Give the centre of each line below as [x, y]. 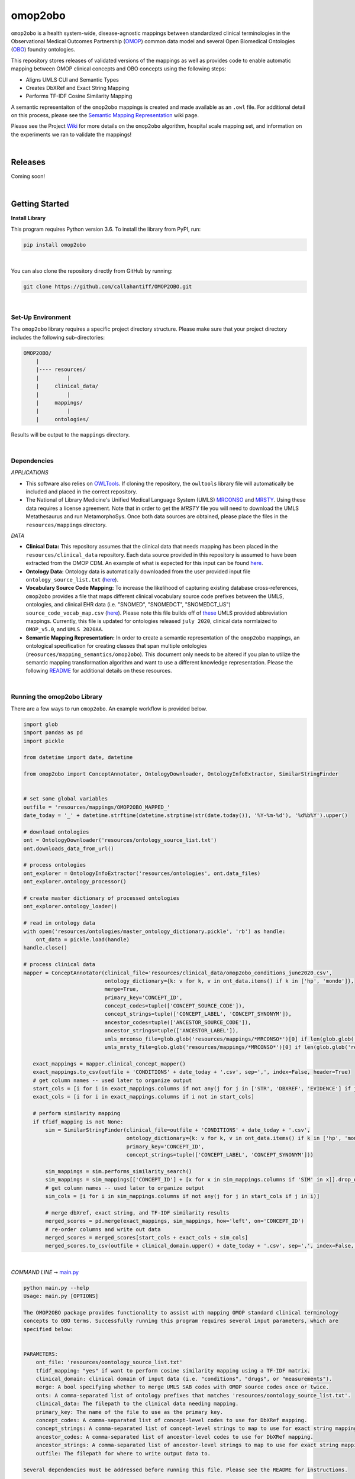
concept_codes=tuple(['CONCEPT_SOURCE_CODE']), [175, 1006]
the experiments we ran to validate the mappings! [71, 134]
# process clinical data [59, 965]
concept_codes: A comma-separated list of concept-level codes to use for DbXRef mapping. [172, 1420]
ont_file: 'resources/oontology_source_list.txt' [109, 1362]
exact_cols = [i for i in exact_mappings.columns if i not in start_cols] [143, 1097]
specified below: [49, 1329]
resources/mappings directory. [66, 525]
